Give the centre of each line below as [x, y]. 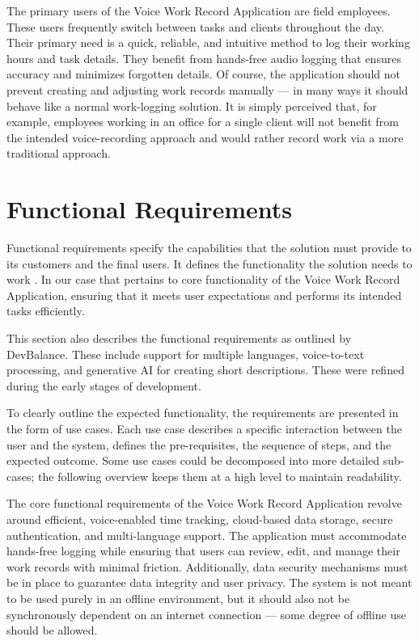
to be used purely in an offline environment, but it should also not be [178, 598]
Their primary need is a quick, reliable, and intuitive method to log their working [208, 42]
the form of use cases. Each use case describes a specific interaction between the [204, 428]
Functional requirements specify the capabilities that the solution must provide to [209, 248]
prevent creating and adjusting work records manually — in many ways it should [207, 89]
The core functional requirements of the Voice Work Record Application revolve [204, 503]
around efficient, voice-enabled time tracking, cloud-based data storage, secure [200, 519]
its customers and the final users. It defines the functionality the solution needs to [209, 263]
